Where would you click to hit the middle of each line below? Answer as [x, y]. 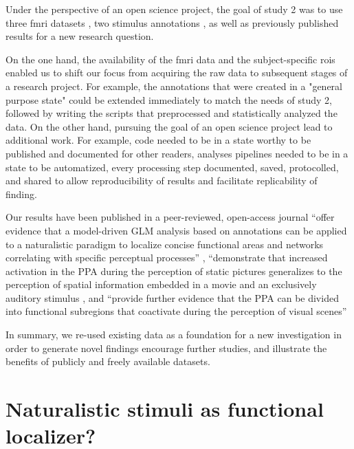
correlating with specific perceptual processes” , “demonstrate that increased [167, 258]
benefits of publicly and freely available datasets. [108, 361]
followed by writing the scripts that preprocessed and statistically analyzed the [172, 113]
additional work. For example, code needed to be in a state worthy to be [158, 140]
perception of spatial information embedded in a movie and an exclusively [161, 284]
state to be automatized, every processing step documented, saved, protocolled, [172, 167]
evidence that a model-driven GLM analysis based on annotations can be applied [176, 230]
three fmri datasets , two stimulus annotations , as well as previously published [172, 22]
